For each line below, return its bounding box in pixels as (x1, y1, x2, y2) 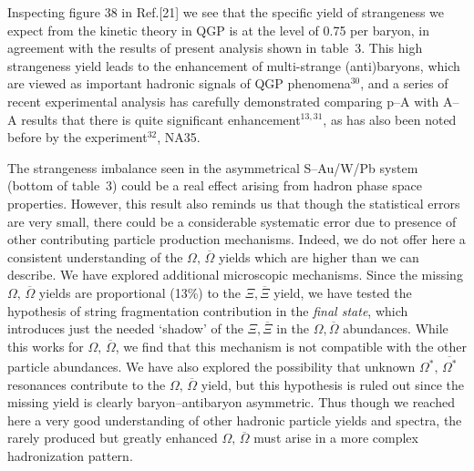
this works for (7, 336, 84, 355)
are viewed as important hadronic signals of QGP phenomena (7, 74, 351, 93)
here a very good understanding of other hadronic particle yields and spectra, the (7, 410, 462, 429)
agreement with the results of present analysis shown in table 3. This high (7, 38, 423, 57)
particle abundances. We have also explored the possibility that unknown (7, 357, 416, 375)
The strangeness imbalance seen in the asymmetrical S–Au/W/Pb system (7, 158, 418, 177)
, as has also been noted (323, 109, 457, 128)
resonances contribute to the (7, 374, 166, 394)
